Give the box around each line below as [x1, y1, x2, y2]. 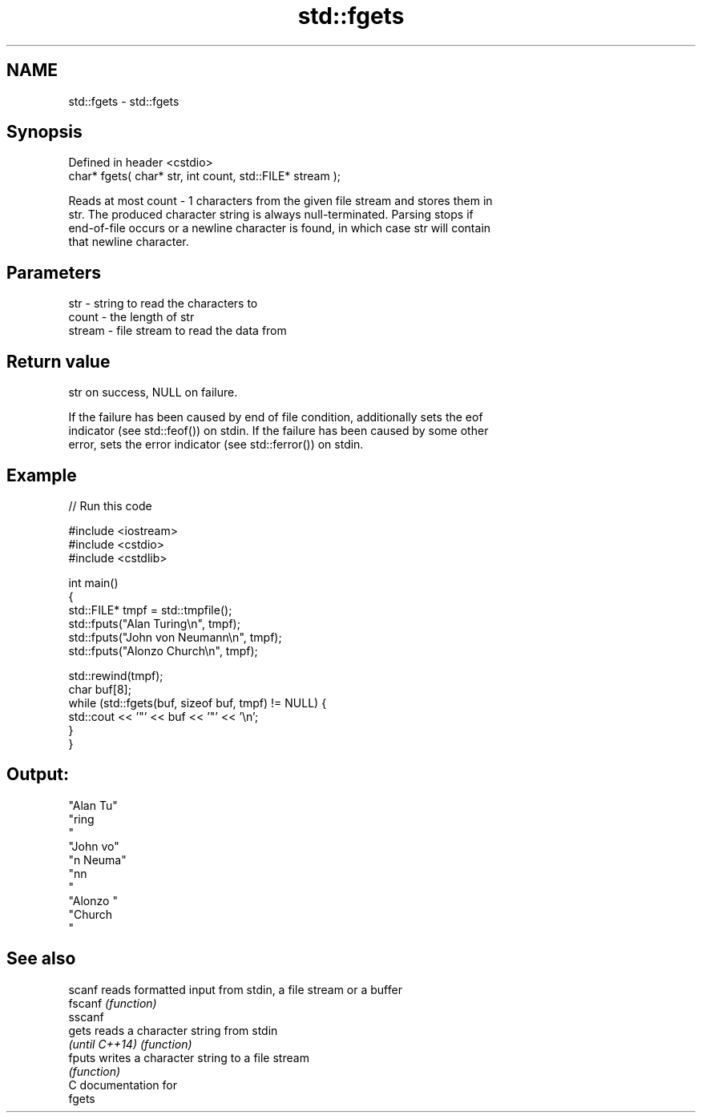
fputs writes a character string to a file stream [68, 1050, 309, 1065]
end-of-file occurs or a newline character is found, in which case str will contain [68, 221, 491, 235]
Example [6, 465, 77, 485]
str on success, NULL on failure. [68, 385, 238, 400]
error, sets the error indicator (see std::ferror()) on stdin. [68, 437, 364, 452]
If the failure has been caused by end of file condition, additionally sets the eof [68, 410, 483, 425]
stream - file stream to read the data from [68, 324, 287, 338]
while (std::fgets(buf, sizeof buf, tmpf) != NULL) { [68, 695, 327, 710]
